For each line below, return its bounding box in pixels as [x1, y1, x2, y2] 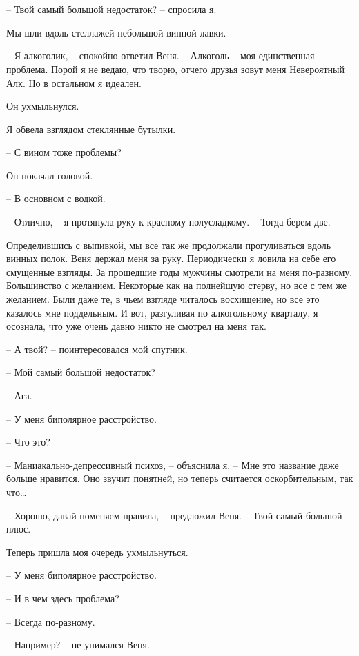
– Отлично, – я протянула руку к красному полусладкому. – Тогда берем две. [6, 215, 331, 229]
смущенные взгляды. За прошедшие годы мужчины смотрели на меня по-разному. [6, 264, 353, 279]
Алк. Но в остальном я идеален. [6, 75, 142, 90]
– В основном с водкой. [6, 191, 106, 206]
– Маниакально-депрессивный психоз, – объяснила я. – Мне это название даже [6, 457, 339, 472]
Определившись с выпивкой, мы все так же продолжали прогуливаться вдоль [6, 237, 331, 252]
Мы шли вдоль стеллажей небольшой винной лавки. [6, 25, 226, 39]
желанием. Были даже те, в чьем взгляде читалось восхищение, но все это [6, 292, 320, 306]
